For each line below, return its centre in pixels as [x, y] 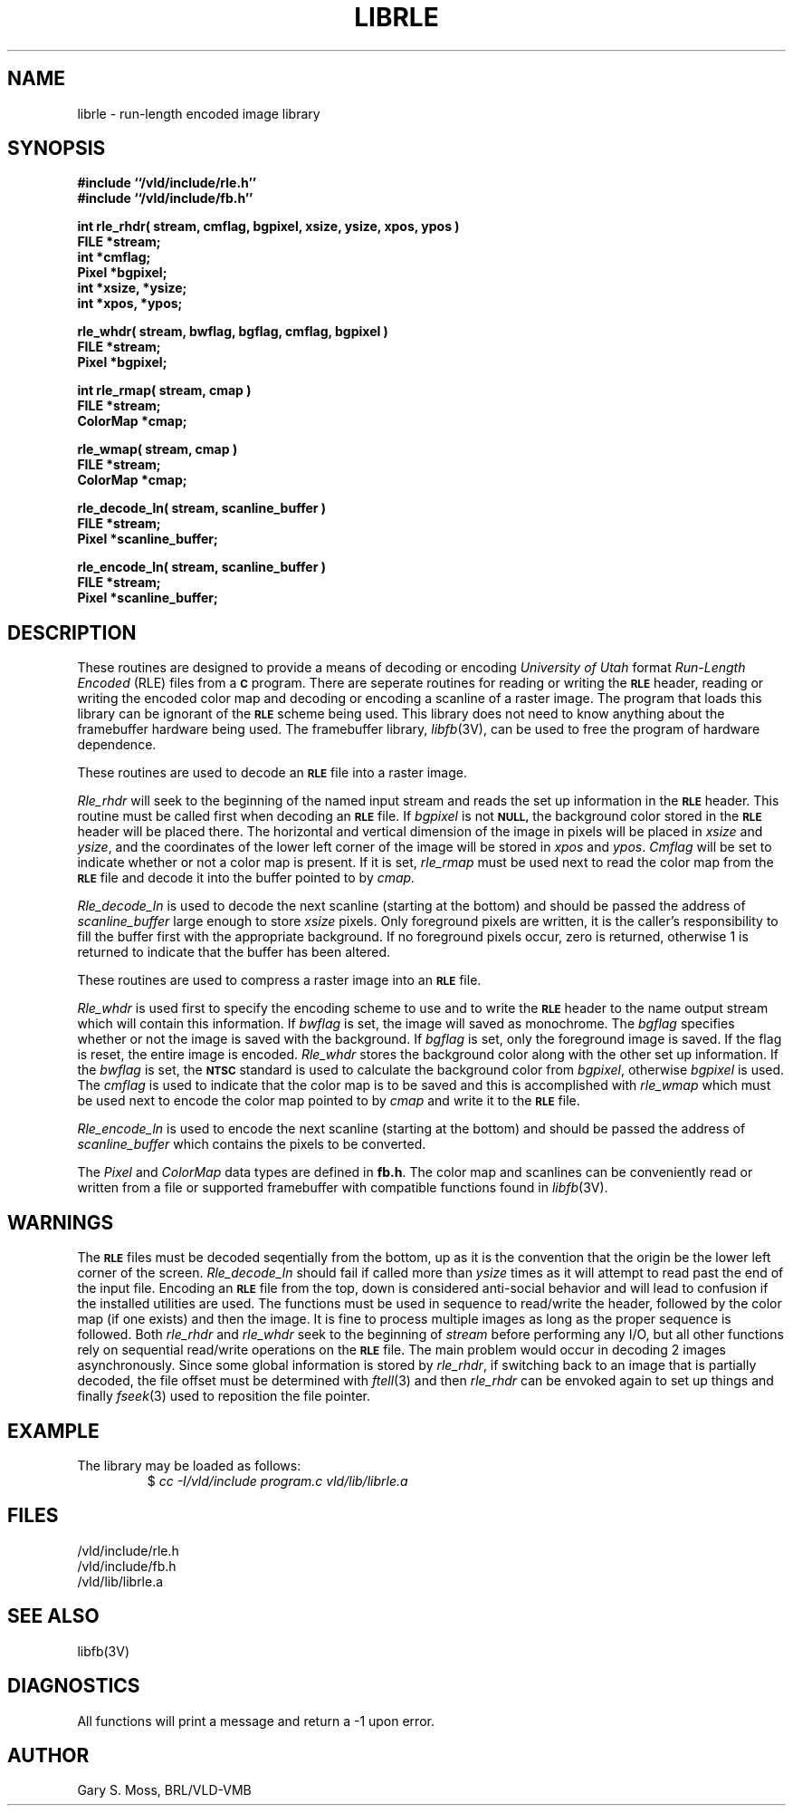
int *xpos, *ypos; [130, 304]
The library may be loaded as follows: [189, 1465]
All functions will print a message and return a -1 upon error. [256, 1721]
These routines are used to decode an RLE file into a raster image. [272, 773]
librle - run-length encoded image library [199, 113]
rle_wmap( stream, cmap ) [158, 449]
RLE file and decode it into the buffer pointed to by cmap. [246, 878]
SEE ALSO [53, 1616]
